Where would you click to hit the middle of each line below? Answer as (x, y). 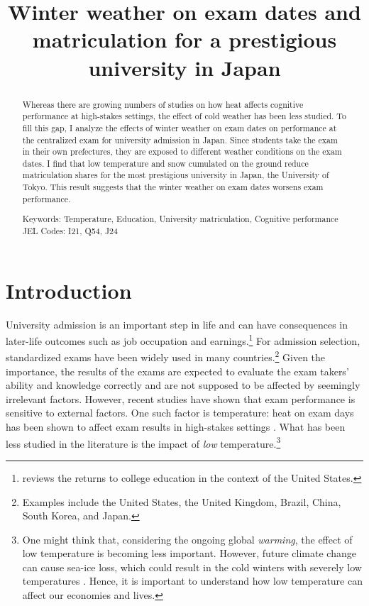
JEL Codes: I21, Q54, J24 (70, 231)
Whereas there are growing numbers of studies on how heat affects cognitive (163, 104)
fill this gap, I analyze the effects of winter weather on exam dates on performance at (180, 127)
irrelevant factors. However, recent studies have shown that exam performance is (181, 398)
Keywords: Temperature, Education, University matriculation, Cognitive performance (180, 219)
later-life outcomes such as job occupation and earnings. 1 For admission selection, (183, 340)
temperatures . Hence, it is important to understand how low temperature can (192, 581)
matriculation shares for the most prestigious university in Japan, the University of (176, 175)
